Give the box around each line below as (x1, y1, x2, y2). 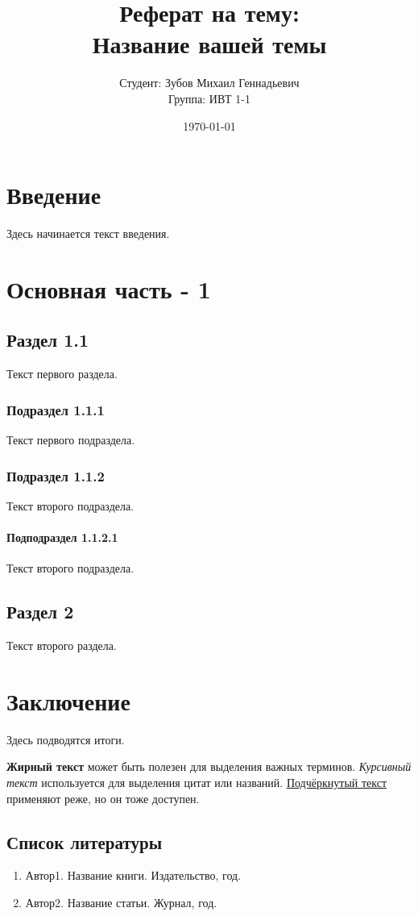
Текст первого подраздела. (6, 431, 135, 448)
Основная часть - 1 (6, 272, 211, 305)
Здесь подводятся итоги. (6, 731, 125, 747)
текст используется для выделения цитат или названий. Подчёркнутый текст (6, 773, 387, 790)
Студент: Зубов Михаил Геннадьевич (119, 74, 300, 91)
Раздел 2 (6, 599, 74, 624)
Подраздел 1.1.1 (6, 399, 105, 419)
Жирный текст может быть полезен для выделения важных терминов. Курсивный (6, 758, 412, 775)
